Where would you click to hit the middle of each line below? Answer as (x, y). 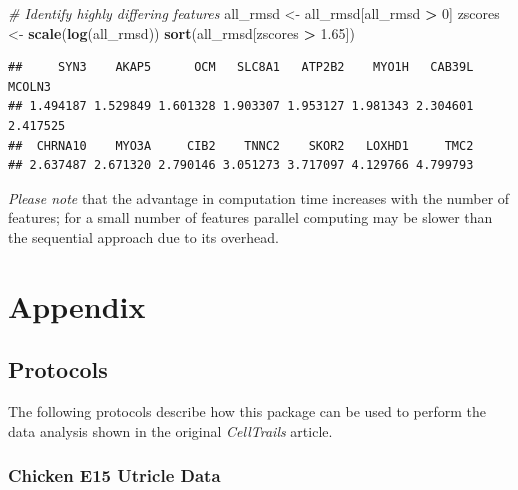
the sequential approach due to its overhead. (143, 236)
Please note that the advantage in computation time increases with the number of (259, 197)
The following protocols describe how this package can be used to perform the (247, 411)
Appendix (77, 305)
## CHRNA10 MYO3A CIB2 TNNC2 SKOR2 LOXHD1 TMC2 (241, 145)
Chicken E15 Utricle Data (114, 475)
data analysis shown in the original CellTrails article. (170, 430)
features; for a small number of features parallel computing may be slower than (250, 217)
